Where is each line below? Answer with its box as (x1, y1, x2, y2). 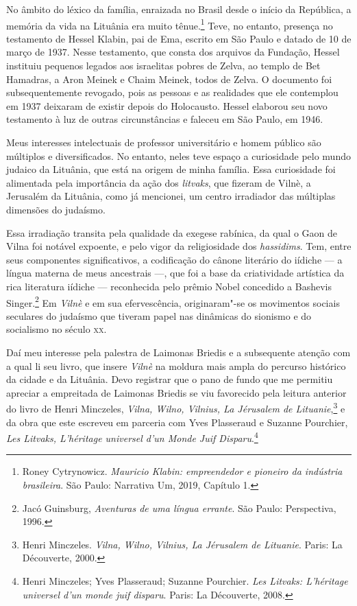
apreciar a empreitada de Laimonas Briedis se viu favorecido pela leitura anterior (6, 385, 347, 399)
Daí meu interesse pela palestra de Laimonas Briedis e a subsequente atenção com (6, 345, 351, 359)
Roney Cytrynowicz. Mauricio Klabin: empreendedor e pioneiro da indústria (22, 464, 343, 478)
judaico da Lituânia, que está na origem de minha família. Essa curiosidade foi (6, 162, 336, 176)
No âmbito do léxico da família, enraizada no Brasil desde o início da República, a (6, 2, 352, 16)
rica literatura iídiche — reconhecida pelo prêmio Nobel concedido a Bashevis (6, 279, 332, 293)
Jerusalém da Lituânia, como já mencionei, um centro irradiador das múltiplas (6, 189, 336, 203)
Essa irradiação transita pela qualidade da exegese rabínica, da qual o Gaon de (6, 225, 337, 240)
